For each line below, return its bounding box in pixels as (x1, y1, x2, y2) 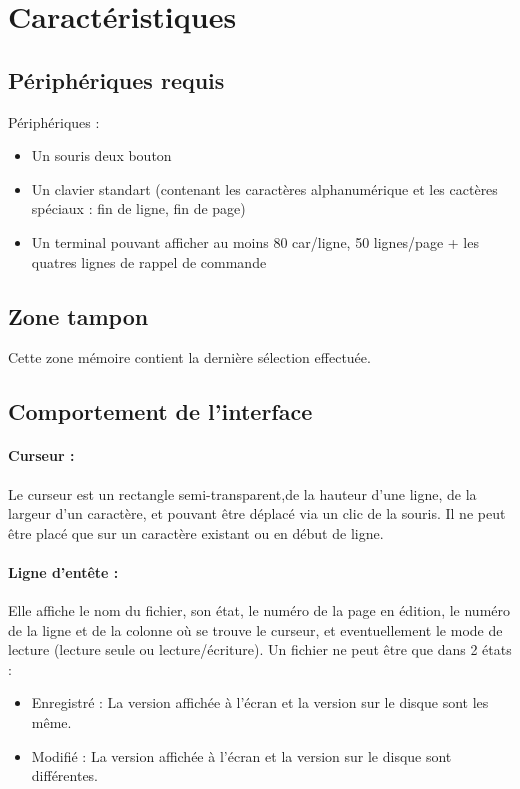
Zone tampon (8, 300, 149, 331)
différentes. (31, 765, 99, 786)
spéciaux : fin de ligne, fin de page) (31, 198, 246, 219)
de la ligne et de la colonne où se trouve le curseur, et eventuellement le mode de (8, 619, 503, 640)
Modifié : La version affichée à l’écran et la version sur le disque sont (31, 745, 452, 766)
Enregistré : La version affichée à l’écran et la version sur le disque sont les (31, 692, 489, 713)
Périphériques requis (8, 64, 225, 95)
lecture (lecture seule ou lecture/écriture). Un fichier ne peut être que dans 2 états (8, 639, 512, 660)
